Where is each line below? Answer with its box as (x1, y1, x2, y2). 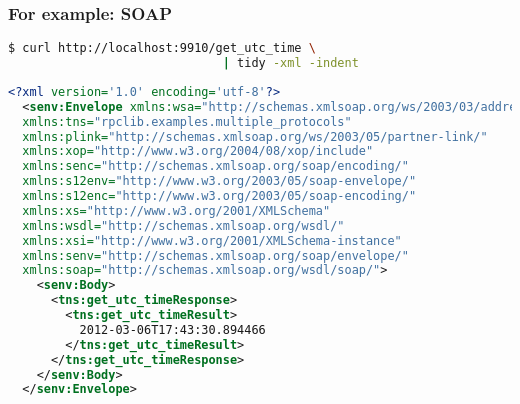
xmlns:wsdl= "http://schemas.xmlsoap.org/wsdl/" (22, 218, 345, 233)
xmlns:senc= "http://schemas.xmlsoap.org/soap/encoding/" (22, 159, 409, 174)
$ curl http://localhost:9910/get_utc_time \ (8, 41, 316, 56)
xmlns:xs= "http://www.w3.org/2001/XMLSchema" (22, 203, 331, 218)
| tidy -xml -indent (222, 56, 359, 71)
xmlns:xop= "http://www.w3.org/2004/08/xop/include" (22, 144, 374, 159)
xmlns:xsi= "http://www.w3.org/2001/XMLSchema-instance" (22, 233, 402, 248)
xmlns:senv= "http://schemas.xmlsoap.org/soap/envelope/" (22, 248, 409, 263)
